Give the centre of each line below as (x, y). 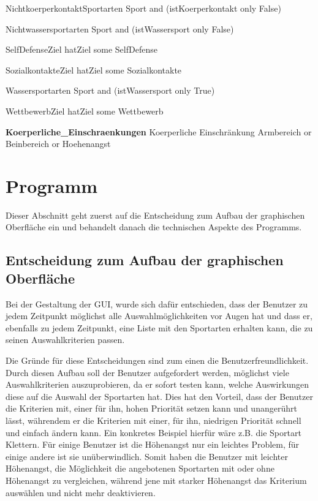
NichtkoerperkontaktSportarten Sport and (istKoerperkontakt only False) (143, 8)
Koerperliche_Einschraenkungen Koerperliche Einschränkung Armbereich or (159, 131)
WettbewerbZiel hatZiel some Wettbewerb (85, 111)
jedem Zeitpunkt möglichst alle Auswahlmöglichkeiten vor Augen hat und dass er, (159, 316)
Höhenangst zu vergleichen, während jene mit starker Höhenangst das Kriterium (156, 480)
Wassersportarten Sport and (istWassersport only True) (110, 90)
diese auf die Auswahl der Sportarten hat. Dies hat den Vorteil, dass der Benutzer (159, 396)
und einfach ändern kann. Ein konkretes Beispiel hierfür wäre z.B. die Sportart (153, 432)
